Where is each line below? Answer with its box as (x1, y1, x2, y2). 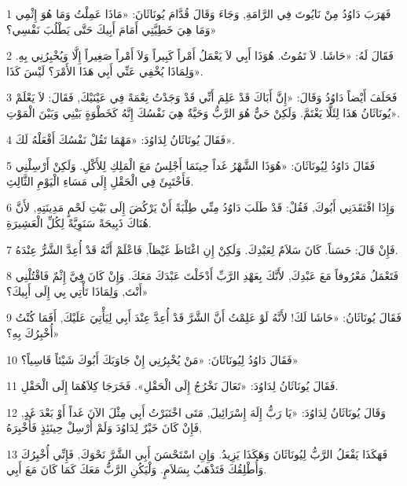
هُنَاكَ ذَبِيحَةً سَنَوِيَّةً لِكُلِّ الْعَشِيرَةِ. (6, 214, 152, 230)
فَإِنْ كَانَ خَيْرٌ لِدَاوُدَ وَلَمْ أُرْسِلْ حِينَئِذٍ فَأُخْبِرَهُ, (6, 419, 202, 436)
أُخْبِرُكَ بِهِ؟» (6, 324, 60, 341)
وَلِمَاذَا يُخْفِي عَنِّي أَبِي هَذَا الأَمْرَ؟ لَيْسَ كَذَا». (6, 62, 203, 79)
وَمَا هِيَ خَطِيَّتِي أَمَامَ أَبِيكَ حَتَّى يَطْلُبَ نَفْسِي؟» (6, 20, 217, 37)
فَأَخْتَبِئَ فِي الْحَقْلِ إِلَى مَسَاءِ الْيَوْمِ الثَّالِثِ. (6, 172, 194, 189)
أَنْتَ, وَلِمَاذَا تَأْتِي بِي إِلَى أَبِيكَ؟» (6, 282, 148, 299)
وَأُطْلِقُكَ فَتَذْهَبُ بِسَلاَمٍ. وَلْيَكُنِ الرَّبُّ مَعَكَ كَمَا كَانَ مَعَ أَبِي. (6, 461, 267, 477)
